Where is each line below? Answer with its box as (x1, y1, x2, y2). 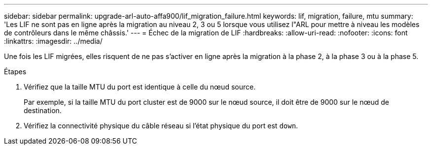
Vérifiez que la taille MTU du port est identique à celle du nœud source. (24, 83, 256, 91)
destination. (24, 106, 62, 115)
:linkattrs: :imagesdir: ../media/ (4, 37, 103, 45)
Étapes (4, 67, 27, 76)
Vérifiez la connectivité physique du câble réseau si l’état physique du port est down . (24, 121, 298, 130)
